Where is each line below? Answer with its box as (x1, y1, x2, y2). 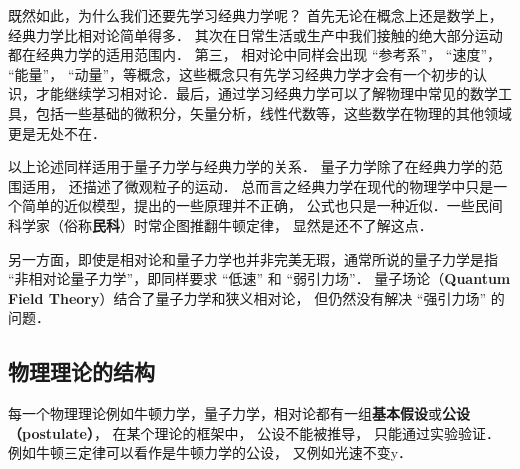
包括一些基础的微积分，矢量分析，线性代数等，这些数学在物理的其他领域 (35, 102, 512, 123)
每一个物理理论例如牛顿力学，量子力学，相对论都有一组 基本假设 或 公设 (8, 403, 470, 424)
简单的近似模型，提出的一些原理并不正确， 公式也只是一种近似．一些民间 (21, 195, 503, 216)
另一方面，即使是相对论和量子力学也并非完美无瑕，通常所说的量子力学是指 (8, 248, 498, 269)
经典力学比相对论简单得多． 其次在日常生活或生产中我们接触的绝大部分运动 (8, 24, 503, 45)
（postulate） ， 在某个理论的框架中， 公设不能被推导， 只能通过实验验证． (8, 422, 500, 443)
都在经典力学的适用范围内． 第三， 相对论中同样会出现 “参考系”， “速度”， (8, 44, 502, 65)
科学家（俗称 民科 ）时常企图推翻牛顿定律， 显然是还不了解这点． (8, 214, 433, 235)
